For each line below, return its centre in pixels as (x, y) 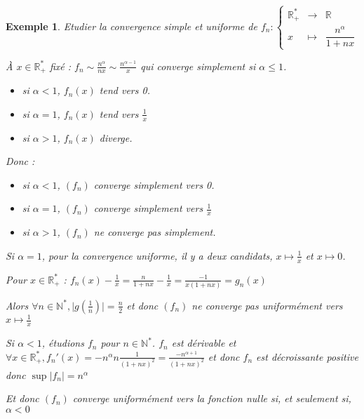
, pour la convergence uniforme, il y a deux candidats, (157, 255)
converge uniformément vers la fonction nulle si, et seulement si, (212, 398)
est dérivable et (204, 343)
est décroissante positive (307, 356)
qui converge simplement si (198, 66)
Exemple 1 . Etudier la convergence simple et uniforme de (132, 26)
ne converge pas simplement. (155, 232)
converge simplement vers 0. (154, 184)
